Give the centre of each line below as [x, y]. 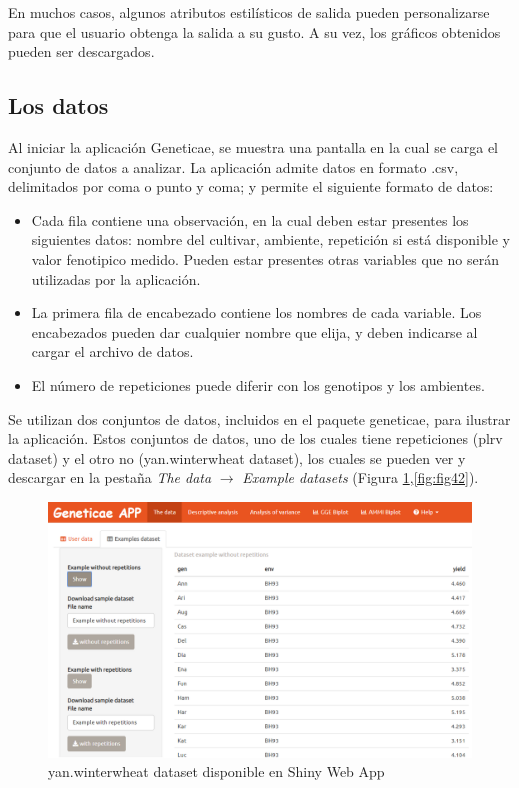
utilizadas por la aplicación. [116, 278]
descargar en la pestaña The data [110, 477]
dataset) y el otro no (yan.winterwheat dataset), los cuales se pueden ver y [237, 457]
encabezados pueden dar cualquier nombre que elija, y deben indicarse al [254, 331]
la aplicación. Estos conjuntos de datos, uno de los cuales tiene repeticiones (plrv [255, 438]
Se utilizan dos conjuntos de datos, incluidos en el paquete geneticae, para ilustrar [259, 418]
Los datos [58, 105]
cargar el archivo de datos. [112, 351]
